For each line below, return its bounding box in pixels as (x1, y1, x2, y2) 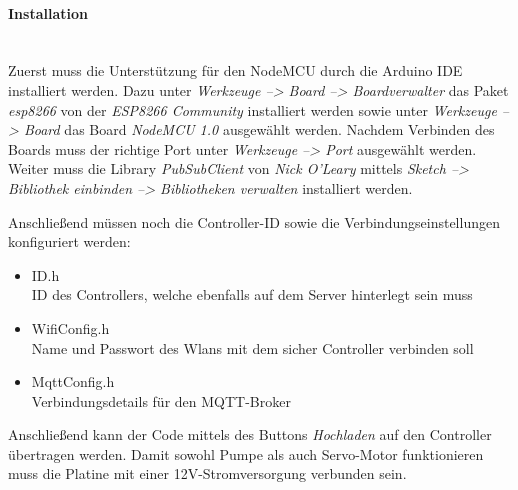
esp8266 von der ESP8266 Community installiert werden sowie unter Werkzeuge (8, 99, 497, 120)
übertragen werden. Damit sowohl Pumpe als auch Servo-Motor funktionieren (8, 443, 484, 464)
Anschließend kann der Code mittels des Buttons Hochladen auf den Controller (8, 424, 492, 445)
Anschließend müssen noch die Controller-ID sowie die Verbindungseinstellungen (8, 211, 500, 232)
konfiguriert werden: (8, 231, 131, 252)
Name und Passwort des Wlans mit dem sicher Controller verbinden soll (31, 337, 474, 358)
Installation (8, 2, 88, 23)
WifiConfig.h (31, 317, 110, 338)
